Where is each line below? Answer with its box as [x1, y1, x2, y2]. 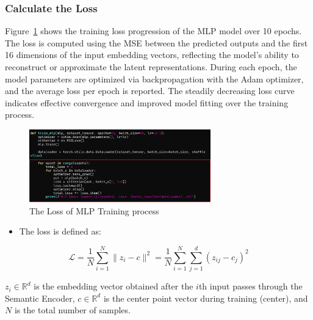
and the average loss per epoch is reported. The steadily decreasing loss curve [5, 84, 295, 97]
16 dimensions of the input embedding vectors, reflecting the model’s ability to [5, 48, 299, 61]
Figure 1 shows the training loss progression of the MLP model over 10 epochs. [5, 24, 302, 37]
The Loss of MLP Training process [29, 204, 159, 217]
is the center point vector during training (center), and [103, 291, 308, 304]
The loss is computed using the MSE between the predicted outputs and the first [5, 36, 308, 49]
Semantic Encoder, [5, 291, 75, 304]
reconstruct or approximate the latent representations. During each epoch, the [5, 60, 297, 73]
